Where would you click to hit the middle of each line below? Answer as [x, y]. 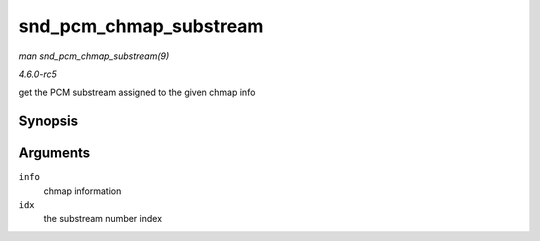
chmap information [82, 191]
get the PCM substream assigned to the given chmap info [137, 92]
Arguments [54, 153]
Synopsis [48, 121]
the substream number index [103, 219]
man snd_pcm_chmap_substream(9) [94, 56]
